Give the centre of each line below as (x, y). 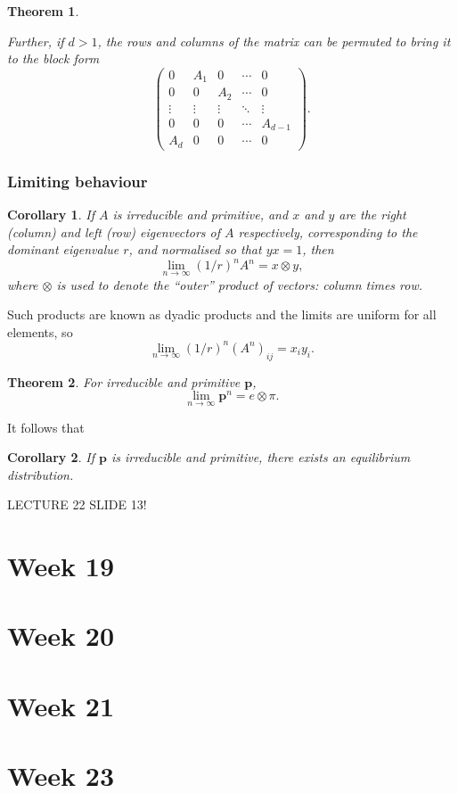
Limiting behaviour (78, 181)
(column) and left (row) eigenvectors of (114, 231)
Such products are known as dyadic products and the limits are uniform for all (222, 314)
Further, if (36, 41)
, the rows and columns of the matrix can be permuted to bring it (274, 41)
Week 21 (61, 705)
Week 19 (61, 566)
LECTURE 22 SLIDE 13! (77, 504)
